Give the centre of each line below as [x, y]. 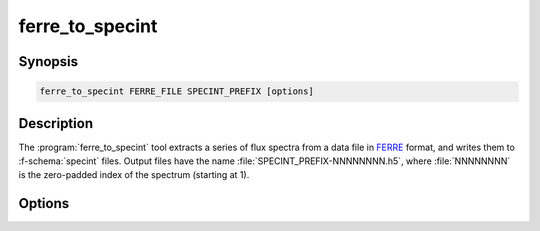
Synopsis [48, 61]
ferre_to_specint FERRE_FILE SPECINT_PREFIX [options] [176, 91]
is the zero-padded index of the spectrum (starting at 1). [134, 175]
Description [56, 123]
